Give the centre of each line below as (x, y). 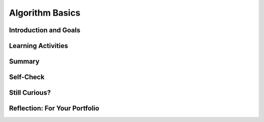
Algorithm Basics (45, 13)
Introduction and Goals (45, 30)
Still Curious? (30, 93)
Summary (24, 61)
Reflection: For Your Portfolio (54, 109)
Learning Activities (39, 46)
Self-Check (27, 77)
